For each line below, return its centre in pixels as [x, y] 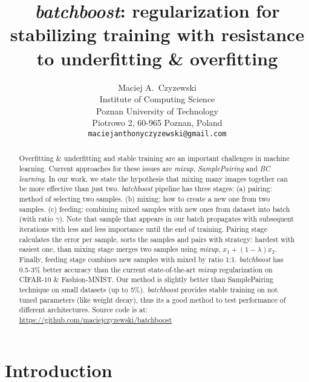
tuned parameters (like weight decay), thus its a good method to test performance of [152, 299]
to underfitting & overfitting [157, 58]
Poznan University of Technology [157, 110]
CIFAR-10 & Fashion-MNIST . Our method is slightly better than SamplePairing [146, 279]
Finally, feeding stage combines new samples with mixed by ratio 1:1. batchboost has [151, 259]
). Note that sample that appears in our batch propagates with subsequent [177, 219]
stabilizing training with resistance [157, 34]
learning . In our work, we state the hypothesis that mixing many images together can [153, 178]
